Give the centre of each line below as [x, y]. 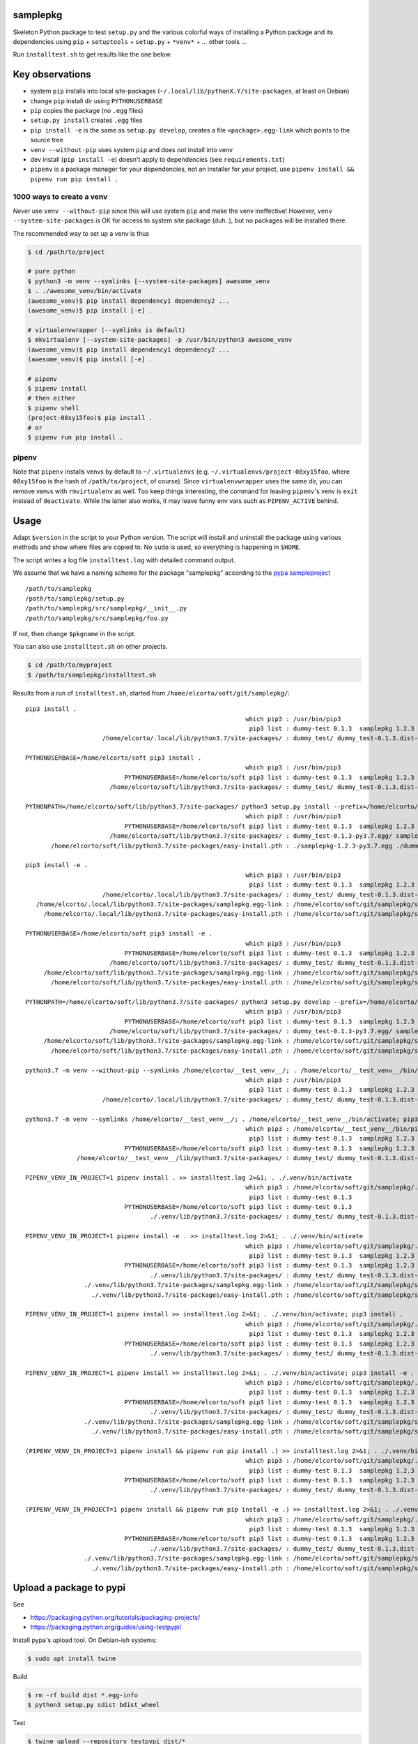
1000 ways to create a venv [60, 197]
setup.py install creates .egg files [86, 120]
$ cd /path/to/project [66, 252]
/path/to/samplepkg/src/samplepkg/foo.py [97, 618]
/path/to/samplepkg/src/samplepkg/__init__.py [106, 608]
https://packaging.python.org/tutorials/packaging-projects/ [115, 1617]
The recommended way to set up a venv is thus [81, 233]
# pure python [52, 271]
